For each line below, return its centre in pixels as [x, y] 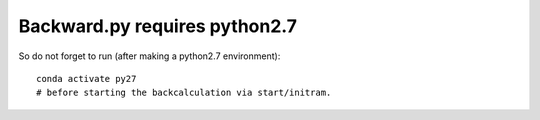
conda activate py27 [86, 78]
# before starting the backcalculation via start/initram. [184, 93]
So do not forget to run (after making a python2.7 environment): [149, 56]
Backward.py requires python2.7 [158, 26]
